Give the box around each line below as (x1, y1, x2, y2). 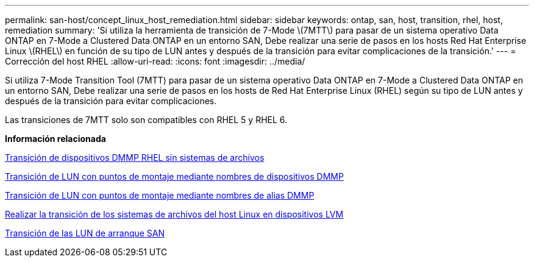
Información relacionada (5, 133, 106, 144)
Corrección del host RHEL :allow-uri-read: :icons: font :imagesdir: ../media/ (5, 56, 305, 66)
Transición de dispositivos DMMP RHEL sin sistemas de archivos (5, 152, 265, 163)
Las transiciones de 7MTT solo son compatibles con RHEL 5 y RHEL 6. (5, 115, 288, 125)
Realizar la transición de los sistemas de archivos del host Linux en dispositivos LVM (5, 209, 344, 219)
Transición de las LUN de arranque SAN (5, 228, 165, 238)
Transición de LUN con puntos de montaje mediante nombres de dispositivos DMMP (5, 171, 344, 182)
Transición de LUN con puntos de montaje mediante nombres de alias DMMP (5, 190, 315, 200)
